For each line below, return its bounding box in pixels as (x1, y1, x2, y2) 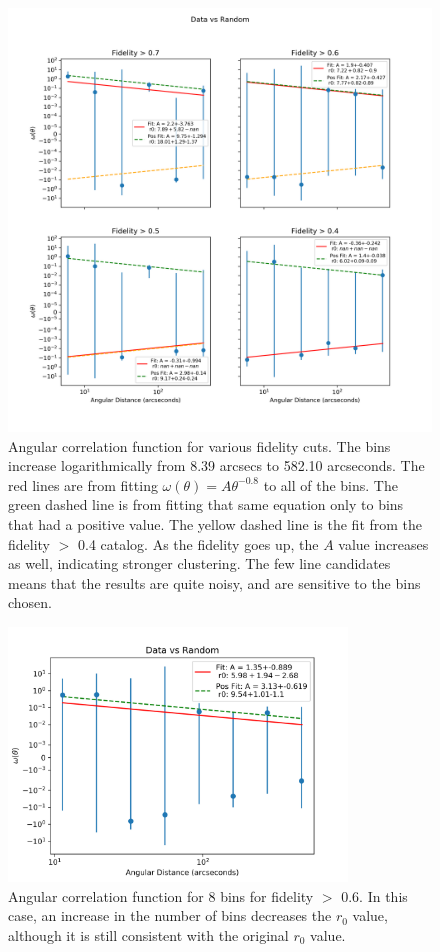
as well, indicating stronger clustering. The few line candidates (8, 553, 391, 574)
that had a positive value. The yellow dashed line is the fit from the (8, 513, 423, 534)
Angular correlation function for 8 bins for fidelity (8, 885, 314, 906)
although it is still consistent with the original (8, 924, 289, 945)
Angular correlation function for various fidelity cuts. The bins (8, 435, 391, 456)
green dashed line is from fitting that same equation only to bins (8, 494, 404, 515)
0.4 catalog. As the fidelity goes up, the (78, 533, 319, 554)
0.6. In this (341, 885, 408, 906)
